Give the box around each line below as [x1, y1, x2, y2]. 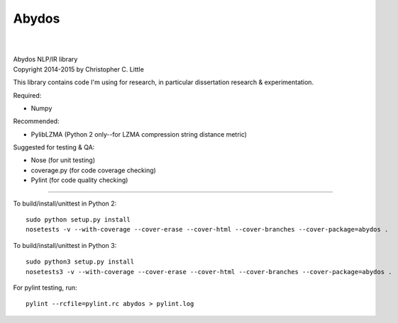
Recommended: [13, 117, 60, 125]
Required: [13, 91, 42, 99]
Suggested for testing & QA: [13, 143, 95, 152]
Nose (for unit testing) [31, 156, 96, 164]
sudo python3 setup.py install [26, 258, 135, 266]
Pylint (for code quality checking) [31, 176, 128, 184]
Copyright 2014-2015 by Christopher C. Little [13, 64, 145, 74]
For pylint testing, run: [13, 283, 77, 292]
